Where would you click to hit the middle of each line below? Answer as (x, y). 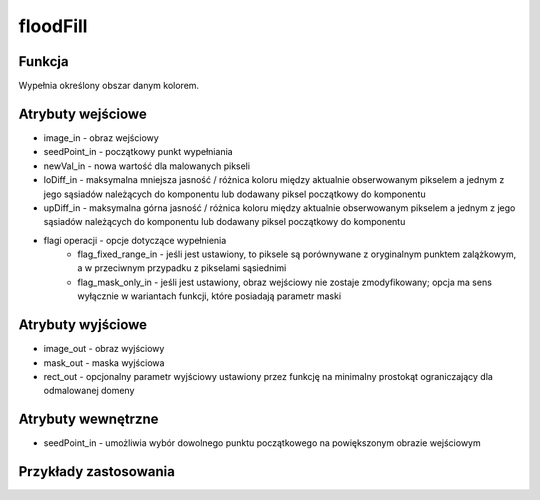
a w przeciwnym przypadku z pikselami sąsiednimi (182, 268)
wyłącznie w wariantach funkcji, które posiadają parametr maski (209, 296)
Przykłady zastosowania (96, 471)
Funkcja (43, 61)
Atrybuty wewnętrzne (88, 419)
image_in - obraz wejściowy (101, 137)
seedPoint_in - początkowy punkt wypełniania (138, 152)
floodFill (53, 26)
